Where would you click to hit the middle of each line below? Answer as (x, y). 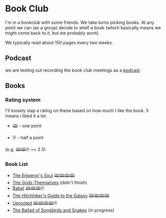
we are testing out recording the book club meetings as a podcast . (73, 70)
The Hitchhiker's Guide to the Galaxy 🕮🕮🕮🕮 (61, 195)
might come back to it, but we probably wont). (52, 33)
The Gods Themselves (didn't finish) (50, 182)
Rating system (23, 100)
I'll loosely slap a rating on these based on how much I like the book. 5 (77, 111)
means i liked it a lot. (26, 116)
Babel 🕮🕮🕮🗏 (28, 188)
